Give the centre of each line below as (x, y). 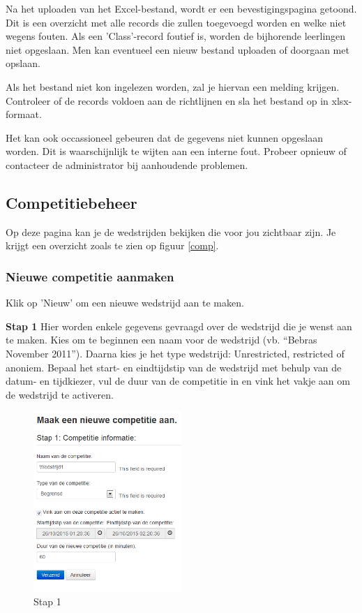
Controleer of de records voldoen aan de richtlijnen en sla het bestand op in (167, 100)
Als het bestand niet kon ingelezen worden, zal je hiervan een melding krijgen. (173, 86)
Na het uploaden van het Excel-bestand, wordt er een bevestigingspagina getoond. (181, 8)
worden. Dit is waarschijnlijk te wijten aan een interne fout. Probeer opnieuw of (176, 151)
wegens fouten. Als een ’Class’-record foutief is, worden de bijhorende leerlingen (176, 36)
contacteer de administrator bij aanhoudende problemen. (127, 164)
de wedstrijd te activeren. (60, 394)
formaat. (24, 114)
